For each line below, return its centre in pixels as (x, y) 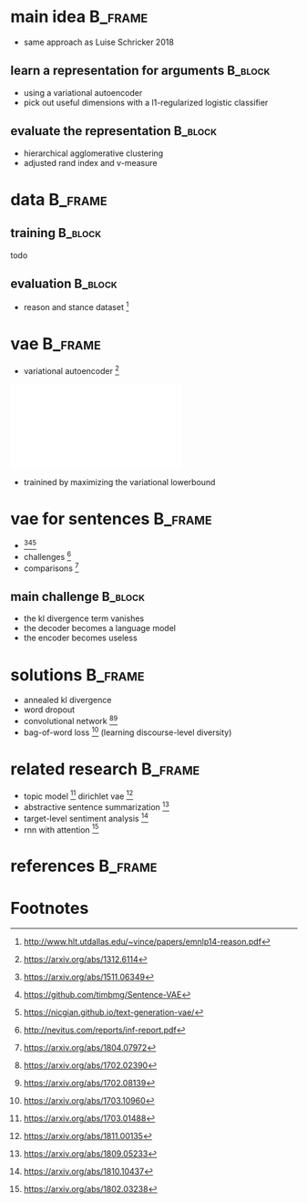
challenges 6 (47, 556)
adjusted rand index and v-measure (90, 162)
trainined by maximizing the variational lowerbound (119, 482)
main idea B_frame (79, 17)
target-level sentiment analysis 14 (86, 817)
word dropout (49, 710)
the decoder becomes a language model (100, 628)
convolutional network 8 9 (71, 720)
